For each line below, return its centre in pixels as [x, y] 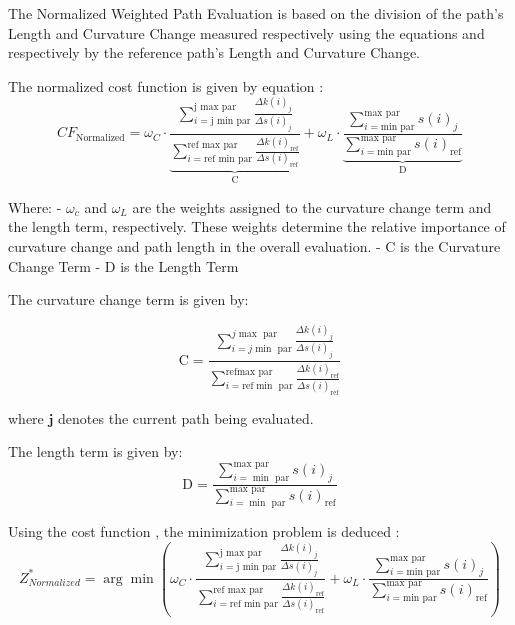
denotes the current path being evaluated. [186, 417]
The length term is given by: [95, 451]
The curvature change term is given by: [128, 299]
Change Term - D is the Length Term [123, 265]
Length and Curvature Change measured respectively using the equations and [246, 32]
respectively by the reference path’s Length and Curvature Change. [214, 52]
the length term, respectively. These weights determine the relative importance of [257, 226]
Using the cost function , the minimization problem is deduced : [204, 531]
